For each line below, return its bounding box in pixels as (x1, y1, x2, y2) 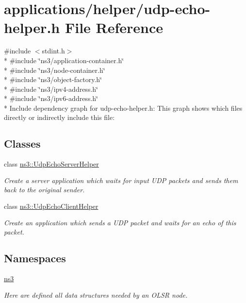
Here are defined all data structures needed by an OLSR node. (4, 289, 188, 300)
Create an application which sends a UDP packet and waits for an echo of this (4, 217, 236, 227)
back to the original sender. (4, 185, 85, 195)
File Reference (65, 17, 164, 37)
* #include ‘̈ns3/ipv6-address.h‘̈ (4, 93, 98, 103)
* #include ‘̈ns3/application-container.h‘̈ (4, 55, 124, 65)
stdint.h (42, 46, 65, 56)
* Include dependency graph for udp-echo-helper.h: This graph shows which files (4, 102, 243, 113)
